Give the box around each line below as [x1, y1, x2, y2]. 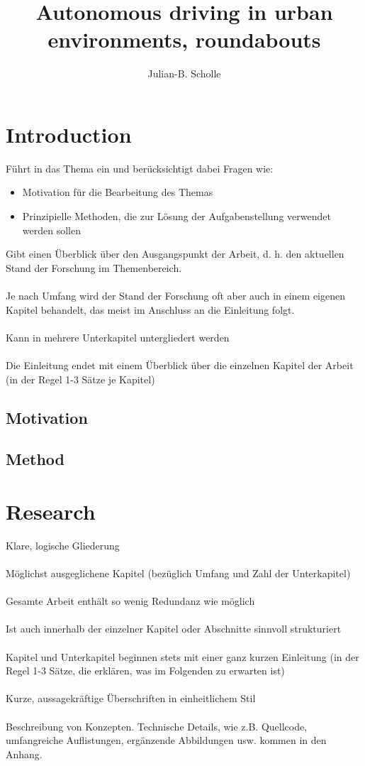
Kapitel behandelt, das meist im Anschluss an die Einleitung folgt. [6, 302, 295, 317]
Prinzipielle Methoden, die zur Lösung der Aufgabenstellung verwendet [22, 209, 331, 224]
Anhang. [6, 746, 43, 761]
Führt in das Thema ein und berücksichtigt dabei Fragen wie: [6, 160, 274, 175]
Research [6, 496, 96, 525]
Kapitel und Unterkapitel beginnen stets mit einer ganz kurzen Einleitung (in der [6, 649, 359, 664]
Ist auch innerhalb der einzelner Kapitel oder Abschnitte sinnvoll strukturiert [6, 621, 342, 636]
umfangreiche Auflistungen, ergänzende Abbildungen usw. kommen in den [6, 733, 327, 748]
